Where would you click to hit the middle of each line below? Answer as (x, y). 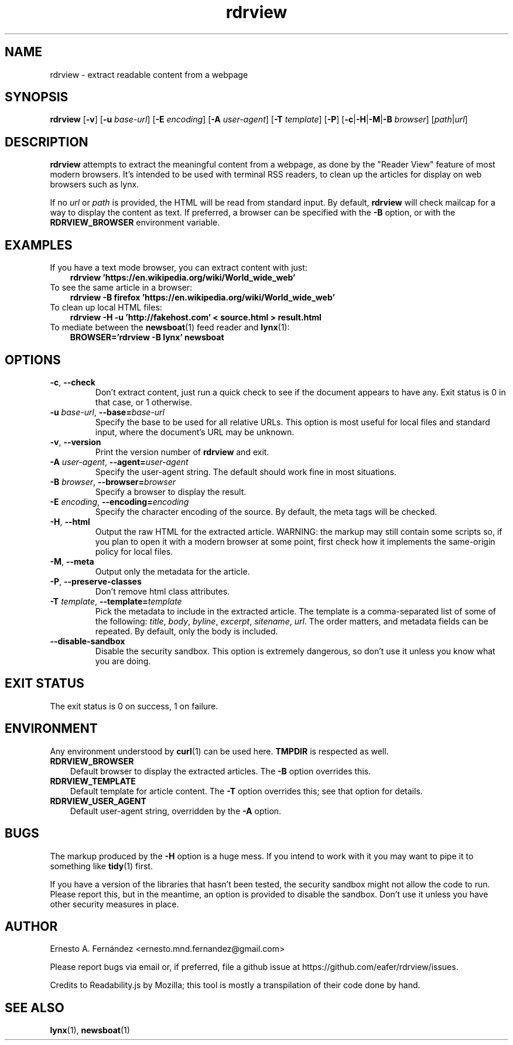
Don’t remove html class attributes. (163, 591)
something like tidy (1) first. (101, 866)
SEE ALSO (35, 1008)
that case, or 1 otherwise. (144, 402)
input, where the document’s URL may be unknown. (195, 432)
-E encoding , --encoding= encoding (119, 501)
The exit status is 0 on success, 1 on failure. (134, 706)
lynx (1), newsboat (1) (90, 1030)
